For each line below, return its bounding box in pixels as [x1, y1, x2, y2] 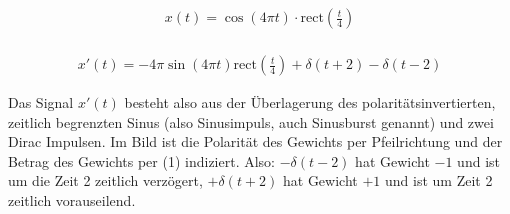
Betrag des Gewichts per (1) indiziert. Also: [8, 150, 276, 171]
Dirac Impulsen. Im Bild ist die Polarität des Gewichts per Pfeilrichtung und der [8, 131, 503, 152]
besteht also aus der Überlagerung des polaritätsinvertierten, [124, 92, 496, 113]
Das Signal [8, 92, 74, 113]
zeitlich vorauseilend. [8, 190, 136, 211]
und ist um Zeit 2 [384, 170, 493, 191]
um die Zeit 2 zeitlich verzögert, [8, 170, 203, 191]
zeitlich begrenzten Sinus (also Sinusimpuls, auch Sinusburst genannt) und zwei [8, 111, 494, 132]
